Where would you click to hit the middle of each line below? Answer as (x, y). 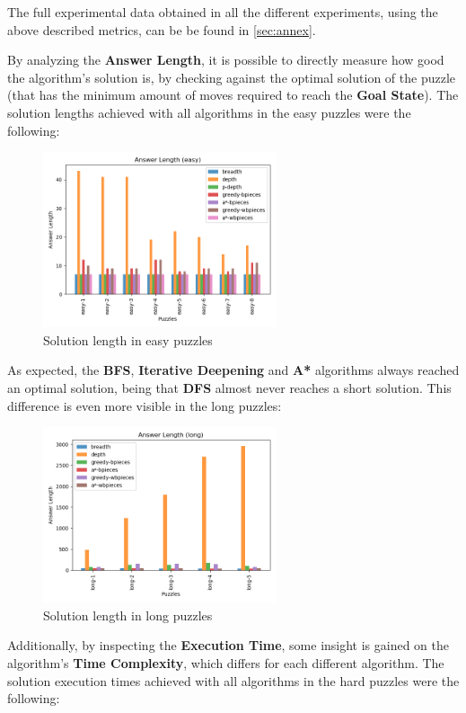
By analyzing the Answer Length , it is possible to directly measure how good (226, 60)
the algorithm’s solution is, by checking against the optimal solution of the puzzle (231, 77)
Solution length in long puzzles (128, 615)
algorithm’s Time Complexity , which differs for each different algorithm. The (226, 662)
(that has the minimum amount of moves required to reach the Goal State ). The (233, 95)
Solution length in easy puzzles (128, 339)
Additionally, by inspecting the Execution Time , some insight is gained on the (229, 645)
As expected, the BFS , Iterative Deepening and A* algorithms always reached (233, 370)
